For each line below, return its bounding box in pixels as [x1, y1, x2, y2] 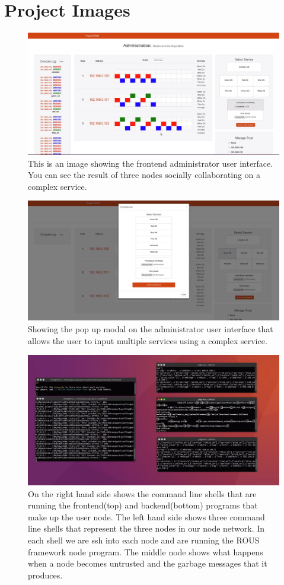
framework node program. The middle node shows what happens [28, 545, 263, 558]
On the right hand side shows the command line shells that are [28, 487, 257, 500]
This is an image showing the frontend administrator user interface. [28, 157, 273, 169]
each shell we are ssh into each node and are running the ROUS [28, 533, 260, 546]
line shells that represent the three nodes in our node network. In [28, 522, 265, 535]
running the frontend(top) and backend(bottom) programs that [28, 499, 258, 511]
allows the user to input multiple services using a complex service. [28, 334, 267, 346]
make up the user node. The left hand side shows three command [28, 510, 265, 523]
